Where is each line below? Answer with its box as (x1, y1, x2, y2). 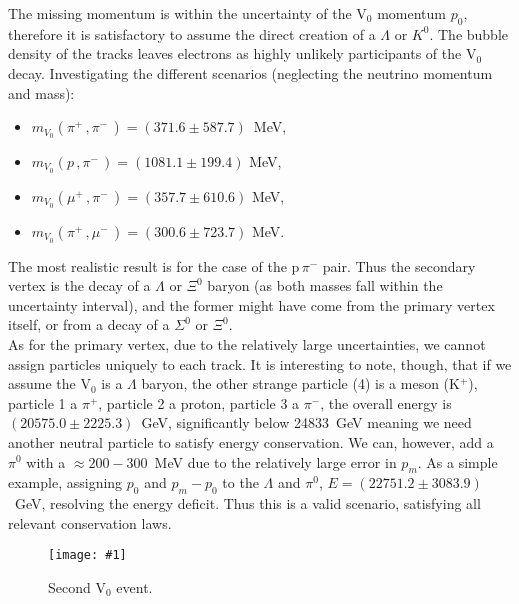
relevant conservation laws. (8, 512, 172, 533)
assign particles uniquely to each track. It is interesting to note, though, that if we (8, 353, 512, 374)
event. (116, 576, 153, 597)
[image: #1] (48, 548, 127, 563)
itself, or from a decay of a (8, 314, 170, 335)
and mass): (8, 82, 75, 103)
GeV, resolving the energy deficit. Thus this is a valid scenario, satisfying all (14, 493, 481, 514)
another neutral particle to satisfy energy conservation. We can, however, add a (8, 431, 494, 452)
